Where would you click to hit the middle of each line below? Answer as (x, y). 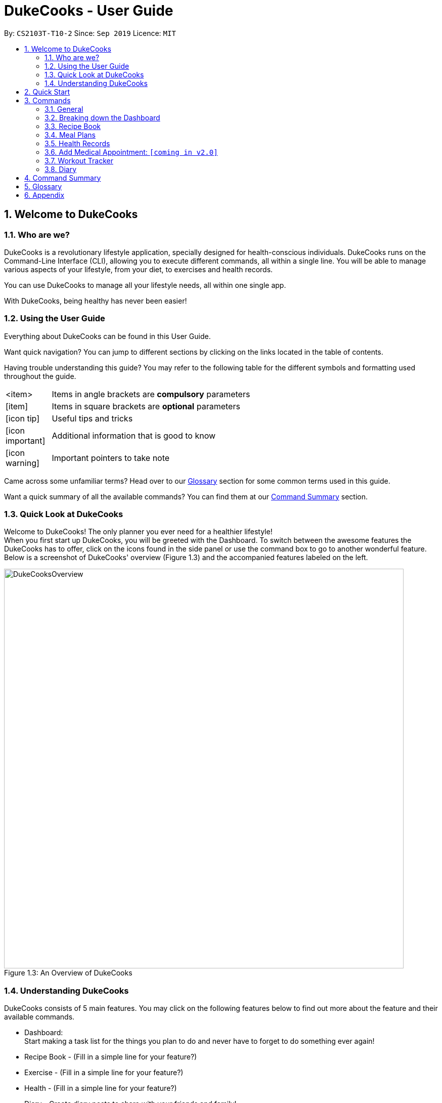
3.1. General (64, 109)
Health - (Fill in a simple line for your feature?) (101, 1088)
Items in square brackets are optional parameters (146, 406)
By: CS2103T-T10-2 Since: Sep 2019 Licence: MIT (90, 33)
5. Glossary (43, 186)
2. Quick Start (47, 92)
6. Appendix (45, 195)
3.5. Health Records (77, 143)
